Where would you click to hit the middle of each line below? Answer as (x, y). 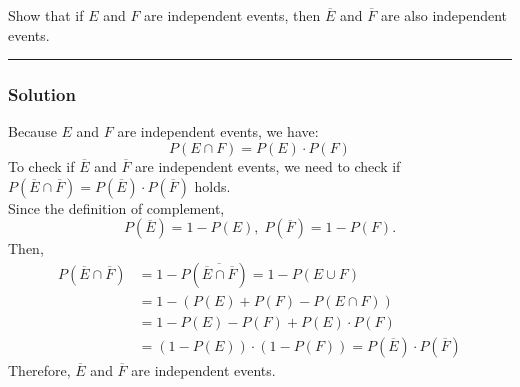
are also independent (444, 15)
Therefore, (39, 369)
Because (32, 131)
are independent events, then (232, 15)
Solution (42, 94)
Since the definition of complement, (116, 207)
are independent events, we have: (218, 131)
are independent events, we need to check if (268, 166)
